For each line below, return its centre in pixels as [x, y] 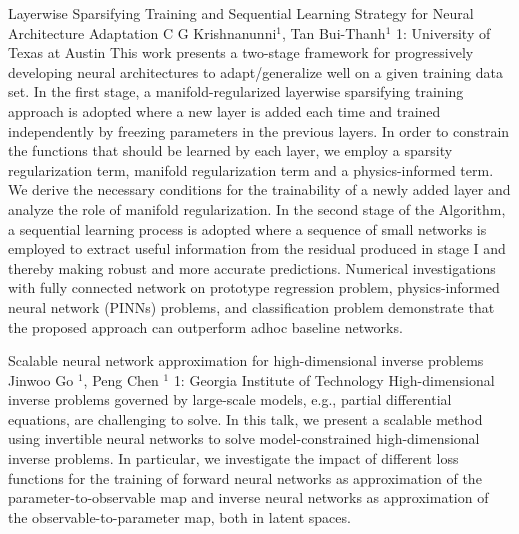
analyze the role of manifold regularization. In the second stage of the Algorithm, [257, 208]
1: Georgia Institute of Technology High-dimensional [334, 379]
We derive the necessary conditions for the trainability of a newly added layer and [259, 189]
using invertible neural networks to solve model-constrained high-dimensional [244, 438]
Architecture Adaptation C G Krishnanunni [142, 32]
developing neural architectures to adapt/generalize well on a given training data [255, 71]
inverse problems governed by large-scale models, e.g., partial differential [230, 399]
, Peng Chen [121, 379]
